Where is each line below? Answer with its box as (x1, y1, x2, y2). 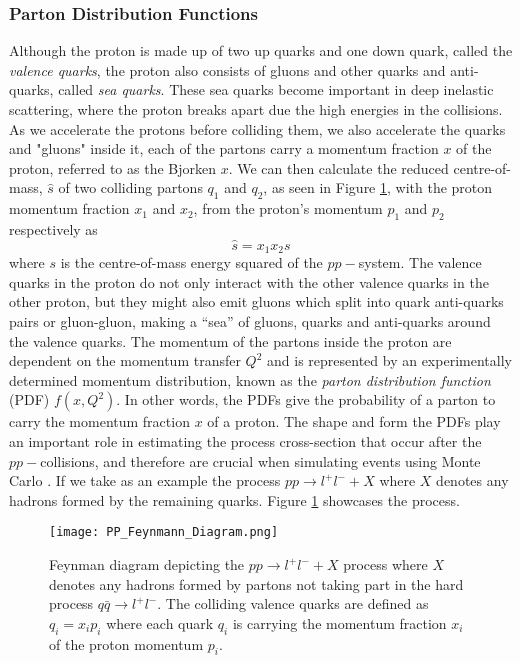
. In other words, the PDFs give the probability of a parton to (116, 389, 496, 410)
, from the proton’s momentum (193, 198, 383, 219)
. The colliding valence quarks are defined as (157, 593, 429, 614)
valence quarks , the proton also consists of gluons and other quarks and (9, 59, 446, 80)
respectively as (9, 218, 98, 239)
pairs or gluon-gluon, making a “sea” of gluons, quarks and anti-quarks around (9, 311, 491, 332)
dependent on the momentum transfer (9, 350, 241, 371)
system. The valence (358, 252, 482, 273)
